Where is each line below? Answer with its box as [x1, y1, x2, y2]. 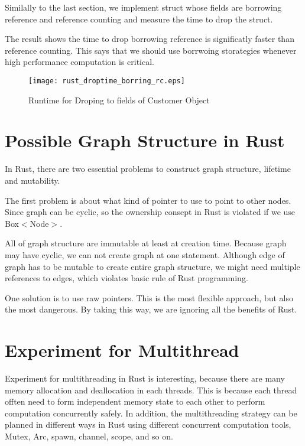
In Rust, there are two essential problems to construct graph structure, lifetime [5, 162, 291, 175]
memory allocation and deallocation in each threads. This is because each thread [5, 383, 297, 396]
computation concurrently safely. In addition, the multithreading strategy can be [5, 406, 297, 419]
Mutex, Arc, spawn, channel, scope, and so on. [5, 429, 173, 442]
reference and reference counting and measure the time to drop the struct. [5, 12, 273, 25]
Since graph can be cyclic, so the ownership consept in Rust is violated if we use [5, 206, 296, 218]
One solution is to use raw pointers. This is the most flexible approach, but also [5, 291, 293, 304]
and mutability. [5, 174, 60, 186]
